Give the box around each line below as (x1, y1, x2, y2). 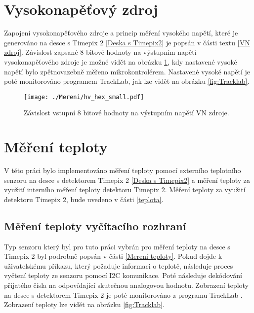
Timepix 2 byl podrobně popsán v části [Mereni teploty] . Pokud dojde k (4, 251, 222, 261)
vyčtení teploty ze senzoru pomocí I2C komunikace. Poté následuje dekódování (4, 270, 242, 280)
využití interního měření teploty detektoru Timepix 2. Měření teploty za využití (4, 184, 246, 195)
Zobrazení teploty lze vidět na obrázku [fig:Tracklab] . (4, 299, 165, 310)
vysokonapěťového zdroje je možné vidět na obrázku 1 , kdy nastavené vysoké (4, 56, 237, 67)
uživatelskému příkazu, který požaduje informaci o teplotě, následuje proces (4, 260, 233, 271)
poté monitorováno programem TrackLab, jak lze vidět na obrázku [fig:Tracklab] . (4, 76, 250, 86)
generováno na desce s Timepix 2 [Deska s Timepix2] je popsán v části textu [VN (4, 37, 250, 47)
